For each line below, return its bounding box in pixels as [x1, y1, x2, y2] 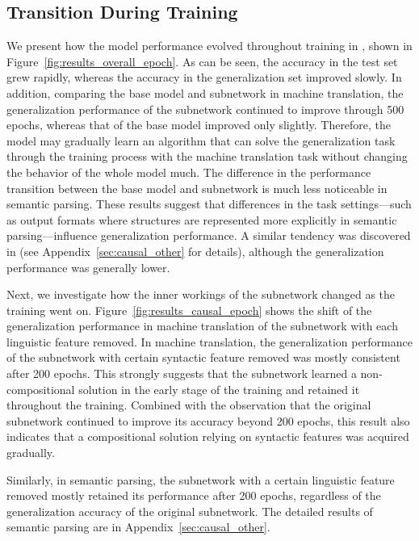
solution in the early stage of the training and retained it [78, 380, 360, 397]
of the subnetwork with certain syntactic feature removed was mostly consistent [6, 349, 400, 366]
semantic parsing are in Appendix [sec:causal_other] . [6, 518, 270, 535]
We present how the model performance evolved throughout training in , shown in [6, 37, 413, 54]
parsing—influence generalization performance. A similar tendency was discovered [6, 227, 411, 244]
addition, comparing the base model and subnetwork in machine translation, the [6, 84, 404, 101]
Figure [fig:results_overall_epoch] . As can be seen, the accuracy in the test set [6, 52, 398, 69]
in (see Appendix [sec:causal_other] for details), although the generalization [6, 242, 384, 259]
